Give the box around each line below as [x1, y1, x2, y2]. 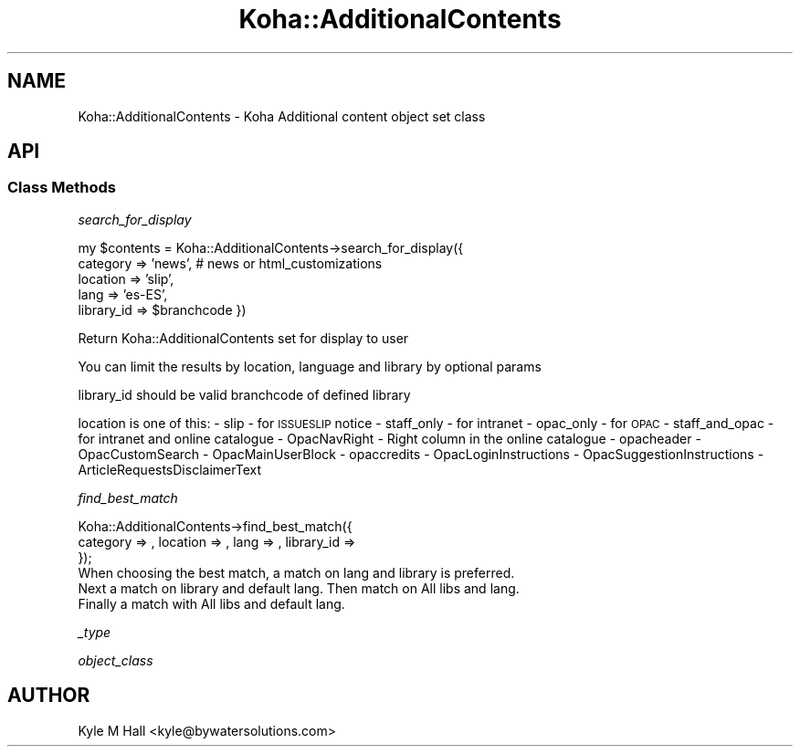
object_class [78, 652, 153, 668]
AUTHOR [7, 684, 90, 707]
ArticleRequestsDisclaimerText [78, 461, 261, 477]
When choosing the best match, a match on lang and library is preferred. [78, 564, 515, 581]
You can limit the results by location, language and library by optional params [78, 358, 542, 374]
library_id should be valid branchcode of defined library [78, 386, 411, 403]
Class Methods [7, 178, 116, 197]
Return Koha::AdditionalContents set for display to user [78, 330, 409, 346]
